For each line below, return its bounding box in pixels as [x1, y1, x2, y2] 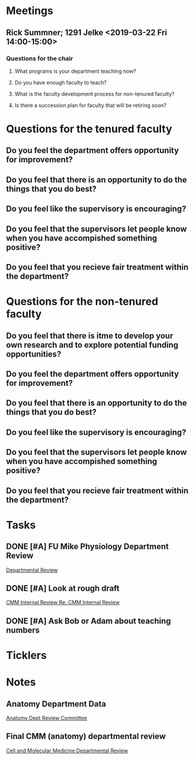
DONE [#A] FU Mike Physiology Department [6, 542, 169, 551]
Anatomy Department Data [6, 699, 107, 709]
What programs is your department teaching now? [14, 68, 137, 75]
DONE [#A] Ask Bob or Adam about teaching [6, 616, 171, 626]
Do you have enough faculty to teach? [14, 79, 107, 86]
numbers [6, 625, 40, 635]
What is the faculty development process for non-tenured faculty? [14, 90, 175, 97]
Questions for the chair [6, 54, 73, 62]
